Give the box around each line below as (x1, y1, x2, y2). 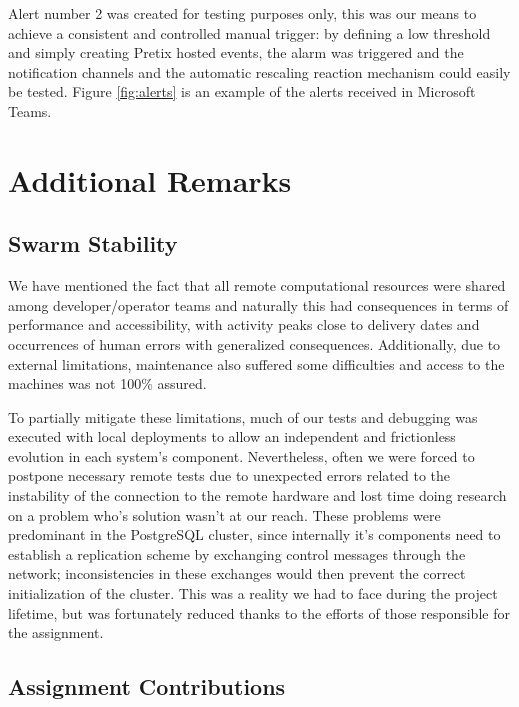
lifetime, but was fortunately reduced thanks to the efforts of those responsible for (8, 602, 510, 623)
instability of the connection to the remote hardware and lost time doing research (8, 485, 507, 506)
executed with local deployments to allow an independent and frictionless (8, 426, 456, 447)
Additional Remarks (8, 159, 292, 200)
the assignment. (8, 622, 104, 643)
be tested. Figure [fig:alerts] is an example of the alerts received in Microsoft (8, 81, 476, 102)
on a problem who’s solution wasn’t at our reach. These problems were (8, 504, 441, 525)
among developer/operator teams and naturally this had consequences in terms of (8, 294, 509, 315)
